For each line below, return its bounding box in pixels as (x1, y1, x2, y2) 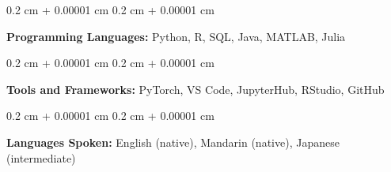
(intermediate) (6, 149, 76, 166)
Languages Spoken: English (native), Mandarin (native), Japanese (6, 133, 340, 150)
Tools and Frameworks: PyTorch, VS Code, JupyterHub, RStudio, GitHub (6, 80, 385, 97)
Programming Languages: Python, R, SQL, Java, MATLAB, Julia (6, 28, 346, 44)
